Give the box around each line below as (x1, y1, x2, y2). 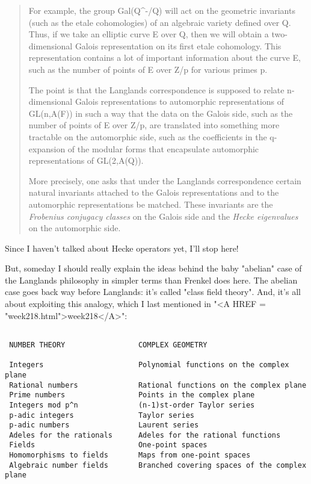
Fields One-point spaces (9, 441, 208, 450)
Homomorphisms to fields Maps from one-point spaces (9, 451, 251, 460)
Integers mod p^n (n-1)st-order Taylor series (9, 400, 255, 409)
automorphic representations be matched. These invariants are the (28, 197, 273, 210)
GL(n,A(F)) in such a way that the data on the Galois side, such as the (28, 107, 293, 119)
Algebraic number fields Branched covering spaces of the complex (9, 461, 307, 470)
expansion (28, 142, 66, 155)
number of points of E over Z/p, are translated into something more (28, 119, 280, 131)
